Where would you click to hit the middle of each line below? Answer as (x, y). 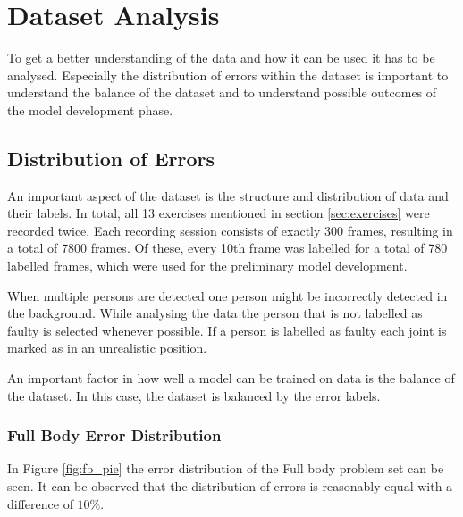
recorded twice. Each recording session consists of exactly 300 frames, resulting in (230, 230)
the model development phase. (90, 109)
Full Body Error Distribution (114, 435)
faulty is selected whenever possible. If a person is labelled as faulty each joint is (227, 330)
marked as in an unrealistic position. (107, 348)
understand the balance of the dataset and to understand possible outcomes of (222, 92)
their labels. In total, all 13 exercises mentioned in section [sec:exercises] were (219, 213)
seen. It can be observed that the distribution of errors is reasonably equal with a (230, 486)
